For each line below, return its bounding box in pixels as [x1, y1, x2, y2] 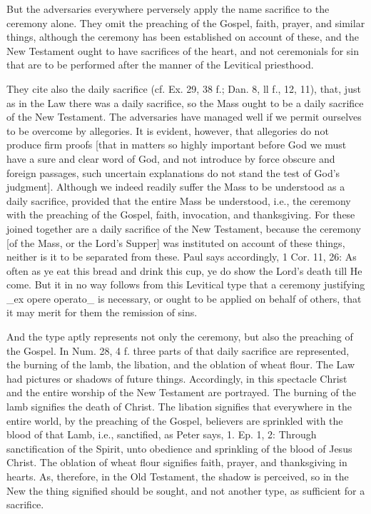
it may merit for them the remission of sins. [6, 305, 198, 320]
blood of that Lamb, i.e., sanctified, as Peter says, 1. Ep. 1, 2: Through [6, 427, 317, 442]
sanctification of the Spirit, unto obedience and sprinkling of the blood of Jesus [6, 440, 352, 455]
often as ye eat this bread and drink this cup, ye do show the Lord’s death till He [6, 263, 362, 278]
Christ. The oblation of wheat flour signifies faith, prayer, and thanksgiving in [6, 455, 347, 470]
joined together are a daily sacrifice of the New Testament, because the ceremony [6, 221, 361, 236]
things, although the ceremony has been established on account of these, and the [6, 29, 359, 44]
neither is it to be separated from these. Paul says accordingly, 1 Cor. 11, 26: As [6, 249, 357, 264]
